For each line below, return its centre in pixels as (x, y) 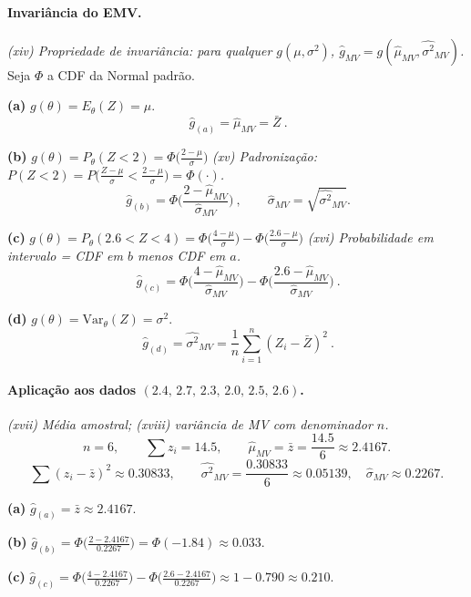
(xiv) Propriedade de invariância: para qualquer (140, 50)
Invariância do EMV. (75, 11)
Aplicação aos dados (72, 389)
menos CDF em (181, 256)
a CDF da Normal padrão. (121, 74)
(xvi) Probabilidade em (370, 237)
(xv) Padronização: (265, 156)
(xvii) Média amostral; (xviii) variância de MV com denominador (190, 423)
